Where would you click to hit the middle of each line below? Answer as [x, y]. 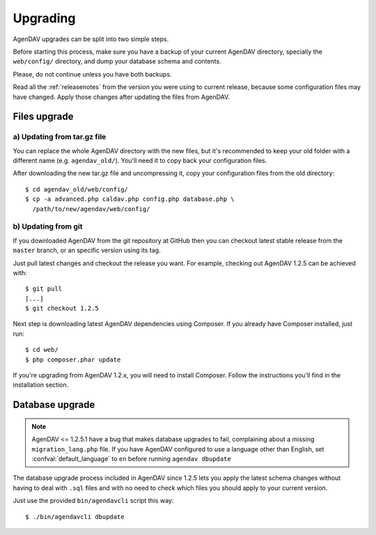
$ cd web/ [42, 350]
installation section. [41, 385]
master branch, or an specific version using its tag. [87, 250]
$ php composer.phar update [73, 359]
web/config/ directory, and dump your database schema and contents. [117, 61]
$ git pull [44, 289]
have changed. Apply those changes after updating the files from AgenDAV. [121, 97]
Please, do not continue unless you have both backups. [92, 74]
